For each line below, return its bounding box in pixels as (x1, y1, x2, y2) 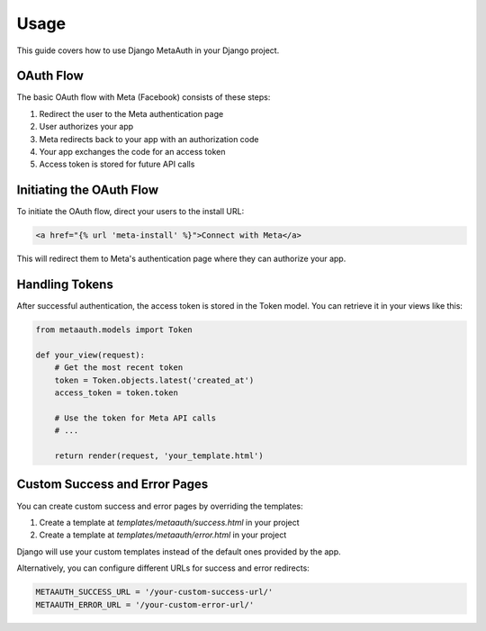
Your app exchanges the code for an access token (39, 147, 226, 158)
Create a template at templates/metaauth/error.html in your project (39, 529, 287, 540)
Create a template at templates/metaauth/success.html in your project (39, 517, 301, 527)
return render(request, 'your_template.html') (54, 451, 265, 461)
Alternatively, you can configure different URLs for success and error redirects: (16, 563, 310, 573)
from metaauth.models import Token (35, 325, 193, 335)
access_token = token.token (54, 388, 179, 398)
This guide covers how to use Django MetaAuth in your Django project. (16, 45, 280, 56)
